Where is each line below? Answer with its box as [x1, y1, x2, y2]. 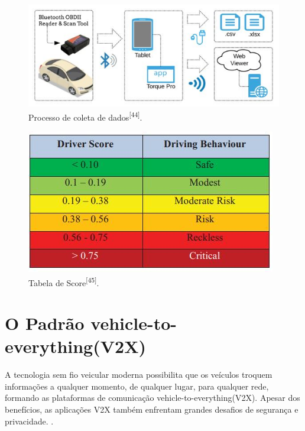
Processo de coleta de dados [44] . [28, 109, 142, 123]
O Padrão [5, 311, 85, 335]
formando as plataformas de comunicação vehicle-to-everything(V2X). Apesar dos [5, 391, 300, 404]
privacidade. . [5, 414, 54, 427]
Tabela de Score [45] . [28, 274, 99, 289]
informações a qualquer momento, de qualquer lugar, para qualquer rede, [5, 380, 269, 392]
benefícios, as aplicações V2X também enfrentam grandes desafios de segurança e [5, 403, 298, 415]
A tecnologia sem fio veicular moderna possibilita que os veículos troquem [5, 368, 272, 381]
